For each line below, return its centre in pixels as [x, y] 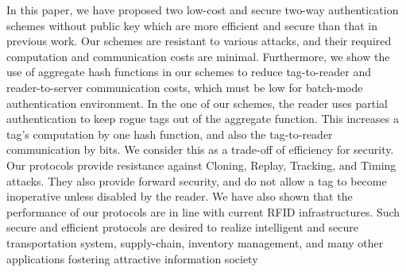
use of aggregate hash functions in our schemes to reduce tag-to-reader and [189, 72]
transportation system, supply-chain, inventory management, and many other [195, 242]
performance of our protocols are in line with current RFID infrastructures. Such [203, 211]
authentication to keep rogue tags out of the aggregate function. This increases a [203, 119]
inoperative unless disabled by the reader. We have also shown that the [180, 196]
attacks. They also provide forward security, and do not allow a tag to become [197, 180]
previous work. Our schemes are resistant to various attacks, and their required [199, 41]
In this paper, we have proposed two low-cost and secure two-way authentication [203, 10]
